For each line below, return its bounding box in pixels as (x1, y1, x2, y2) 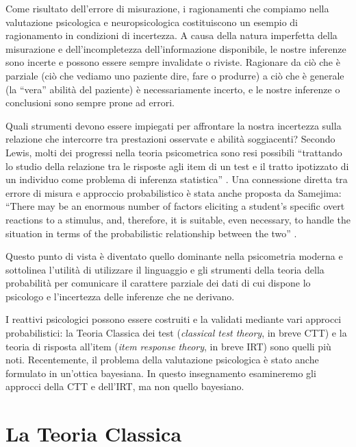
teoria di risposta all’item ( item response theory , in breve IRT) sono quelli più (5, 339, 331, 353)
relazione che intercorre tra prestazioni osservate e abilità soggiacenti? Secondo (5, 132, 335, 146)
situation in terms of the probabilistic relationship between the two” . (5, 226, 297, 240)
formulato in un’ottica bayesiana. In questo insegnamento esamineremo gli (5, 365, 316, 380)
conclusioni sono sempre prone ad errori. (5, 95, 175, 110)
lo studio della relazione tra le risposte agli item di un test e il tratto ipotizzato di (5, 158, 349, 173)
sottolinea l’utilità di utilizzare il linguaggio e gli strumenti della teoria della (5, 262, 325, 276)
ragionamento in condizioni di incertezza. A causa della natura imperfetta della (5, 28, 338, 43)
